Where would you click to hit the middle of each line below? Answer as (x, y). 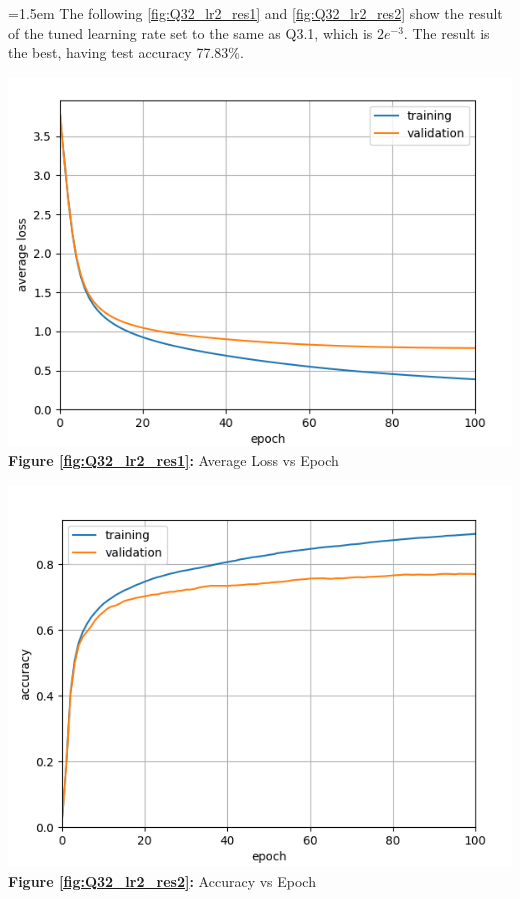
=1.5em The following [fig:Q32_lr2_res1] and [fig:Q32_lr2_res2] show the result (255, 13)
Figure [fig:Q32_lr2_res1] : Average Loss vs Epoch (173, 460)
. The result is (446, 32)
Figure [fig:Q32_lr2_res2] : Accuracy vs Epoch (162, 880)
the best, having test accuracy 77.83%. (126, 52)
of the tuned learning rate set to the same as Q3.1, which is (190, 32)
